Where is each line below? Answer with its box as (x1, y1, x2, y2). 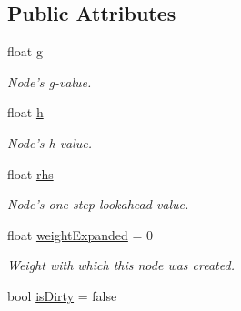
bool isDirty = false (7, 286, 117, 305)
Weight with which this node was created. (7, 256, 235, 275)
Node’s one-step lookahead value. (7, 195, 189, 214)
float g (7, 42, 43, 61)
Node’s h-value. (7, 133, 93, 152)
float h (7, 103, 44, 122)
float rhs (7, 164, 54, 183)
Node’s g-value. (7, 72, 92, 91)
